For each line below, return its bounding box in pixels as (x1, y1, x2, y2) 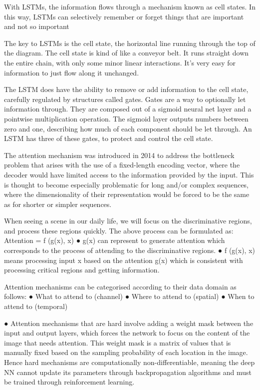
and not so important (4, 21, 69, 31)
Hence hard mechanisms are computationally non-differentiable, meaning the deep (4, 357, 255, 367)
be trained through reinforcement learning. (4, 376, 135, 387)
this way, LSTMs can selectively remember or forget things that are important (4, 11, 244, 21)
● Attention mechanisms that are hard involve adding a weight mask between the (4, 317, 254, 328)
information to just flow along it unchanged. (4, 67, 139, 77)
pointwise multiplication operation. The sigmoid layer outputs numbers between (4, 113, 249, 123)
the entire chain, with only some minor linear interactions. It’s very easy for (4, 57, 236, 67)
